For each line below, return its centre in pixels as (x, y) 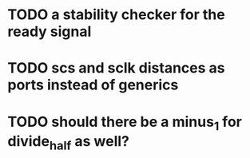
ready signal (50, 32)
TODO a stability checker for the (116, 15)
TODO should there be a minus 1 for (125, 123)
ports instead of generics (93, 85)
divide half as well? (68, 143)
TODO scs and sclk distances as (116, 68)
